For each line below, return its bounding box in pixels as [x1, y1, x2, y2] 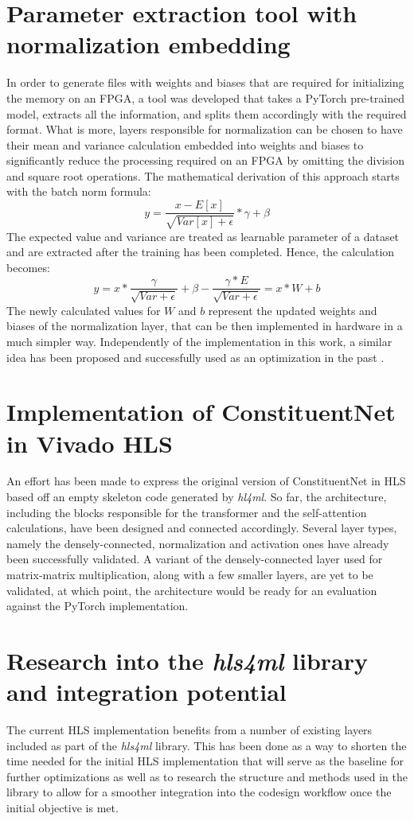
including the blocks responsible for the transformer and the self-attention [6, 504, 367, 520]
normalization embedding [6, 28, 291, 60]
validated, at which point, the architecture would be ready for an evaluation [6, 582, 377, 598]
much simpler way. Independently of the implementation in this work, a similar [6, 333, 393, 349]
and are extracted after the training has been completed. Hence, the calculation [6, 243, 395, 260]
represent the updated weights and [208, 302, 377, 318]
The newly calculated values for [6, 302, 161, 318]
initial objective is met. [6, 800, 119, 816]
